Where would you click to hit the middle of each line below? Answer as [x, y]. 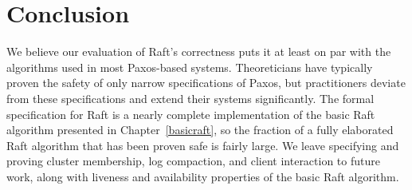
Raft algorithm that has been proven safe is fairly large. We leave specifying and [203, 145]
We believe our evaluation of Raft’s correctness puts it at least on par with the [199, 51]
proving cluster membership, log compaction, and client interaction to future [193, 161]
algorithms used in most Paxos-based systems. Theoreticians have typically [190, 67]
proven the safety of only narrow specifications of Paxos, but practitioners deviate [206, 83]
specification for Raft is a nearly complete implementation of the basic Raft [191, 114]
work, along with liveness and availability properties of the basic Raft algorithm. [203, 176]
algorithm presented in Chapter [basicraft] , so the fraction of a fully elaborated [200, 130]
